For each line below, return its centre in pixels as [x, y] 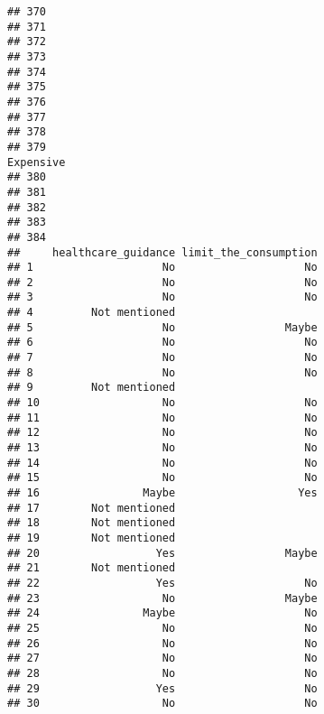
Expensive [37, 162]
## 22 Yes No [162, 583]
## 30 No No [162, 704]
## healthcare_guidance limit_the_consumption [162, 252]
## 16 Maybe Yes [162, 493]
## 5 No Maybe [162, 327]
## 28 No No [162, 673]
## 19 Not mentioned [92, 538]
